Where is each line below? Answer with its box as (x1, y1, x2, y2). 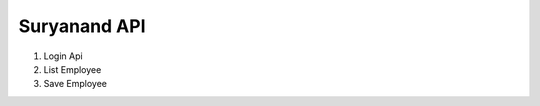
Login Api (43, 50, 84, 62)
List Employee (43, 63, 102, 75)
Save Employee (43, 78, 108, 90)
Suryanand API (18, 15, 146, 37)
